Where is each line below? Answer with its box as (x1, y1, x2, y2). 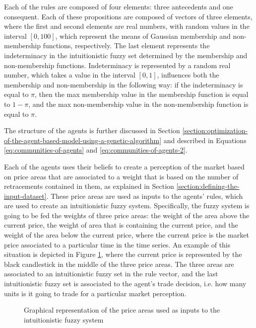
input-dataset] (4, 190, 47, 201)
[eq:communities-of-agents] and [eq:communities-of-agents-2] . (4, 145, 188, 155)
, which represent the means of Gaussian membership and (55, 30, 231, 41)
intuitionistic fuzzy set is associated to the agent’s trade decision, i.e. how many (4, 278, 247, 289)
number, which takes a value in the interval (4, 70, 135, 80)
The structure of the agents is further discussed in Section (4, 125, 180, 136)
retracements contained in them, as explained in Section (4, 181, 174, 191)
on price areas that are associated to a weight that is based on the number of (4, 171, 239, 181)
